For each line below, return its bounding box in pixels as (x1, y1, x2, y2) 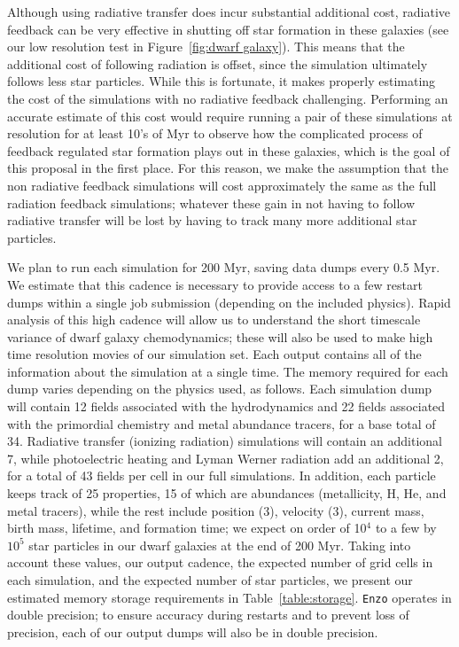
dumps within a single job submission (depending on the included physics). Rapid (7, 292, 451, 311)
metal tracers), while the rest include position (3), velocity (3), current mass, (7, 501, 424, 519)
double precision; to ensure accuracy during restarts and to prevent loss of (7, 605, 409, 624)
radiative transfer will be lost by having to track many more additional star (7, 211, 417, 230)
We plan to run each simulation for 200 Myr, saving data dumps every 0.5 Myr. (7, 258, 440, 277)
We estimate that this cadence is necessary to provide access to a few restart (7, 275, 423, 293)
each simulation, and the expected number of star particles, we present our (7, 571, 413, 589)
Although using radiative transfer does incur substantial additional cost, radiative (7, 3, 451, 20)
